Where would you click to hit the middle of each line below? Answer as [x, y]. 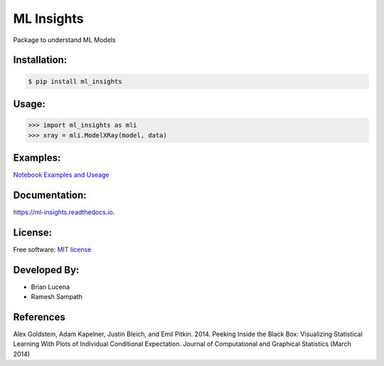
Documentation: [50, 195]
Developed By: [46, 270]
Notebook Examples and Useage [61, 175]
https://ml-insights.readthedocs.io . [64, 212]
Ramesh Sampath [57, 297]
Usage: [30, 104]
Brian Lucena [50, 287]
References [39, 317]
